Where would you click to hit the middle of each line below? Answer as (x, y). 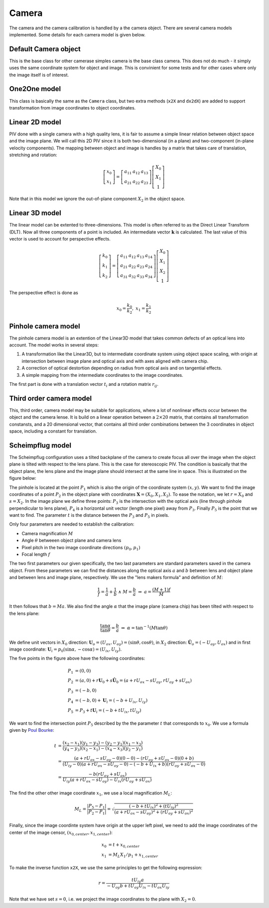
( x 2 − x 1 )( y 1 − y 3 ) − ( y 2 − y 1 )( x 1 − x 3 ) (103, 743)
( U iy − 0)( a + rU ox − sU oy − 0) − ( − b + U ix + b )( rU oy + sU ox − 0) (134, 765)
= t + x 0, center (124, 845)
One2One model (35, 89)
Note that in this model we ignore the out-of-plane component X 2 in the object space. (97, 199)
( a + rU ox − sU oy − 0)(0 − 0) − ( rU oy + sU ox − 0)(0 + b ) (134, 759)
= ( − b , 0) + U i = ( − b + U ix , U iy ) (111, 701)
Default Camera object (45, 49)
